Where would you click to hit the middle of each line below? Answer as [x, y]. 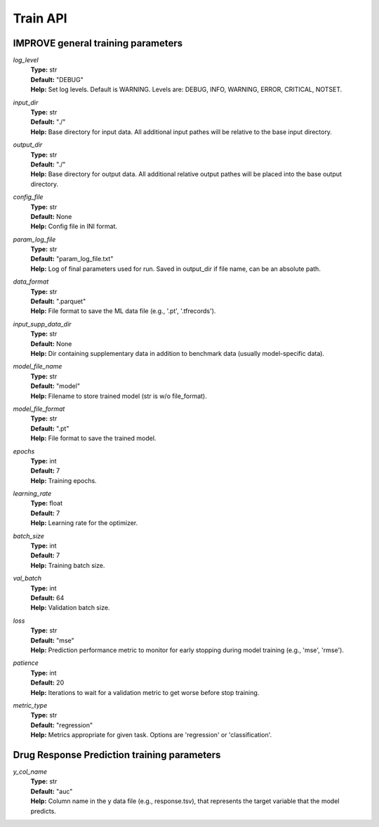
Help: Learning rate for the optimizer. [84, 523]
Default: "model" [55, 386]
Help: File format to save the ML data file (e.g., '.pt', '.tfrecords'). [123, 311]
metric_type [30, 705]
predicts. [43, 811]
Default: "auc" [52, 791]
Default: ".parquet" [58, 301]
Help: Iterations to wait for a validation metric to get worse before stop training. [145, 692]
